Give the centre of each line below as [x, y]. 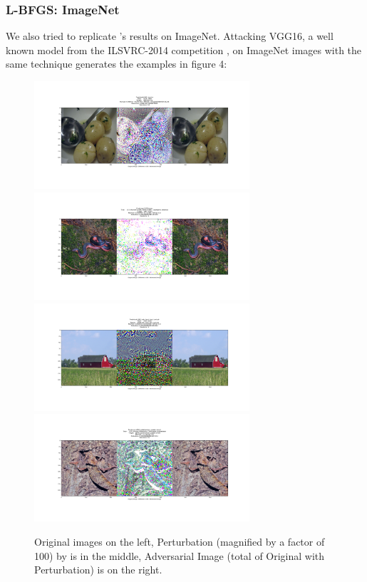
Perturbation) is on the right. [98, 570]
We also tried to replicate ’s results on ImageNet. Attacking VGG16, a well [170, 36]
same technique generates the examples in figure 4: [117, 64]
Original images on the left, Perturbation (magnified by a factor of [180, 542]
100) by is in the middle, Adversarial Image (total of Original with [180, 555]
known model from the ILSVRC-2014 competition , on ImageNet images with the [184, 50]
